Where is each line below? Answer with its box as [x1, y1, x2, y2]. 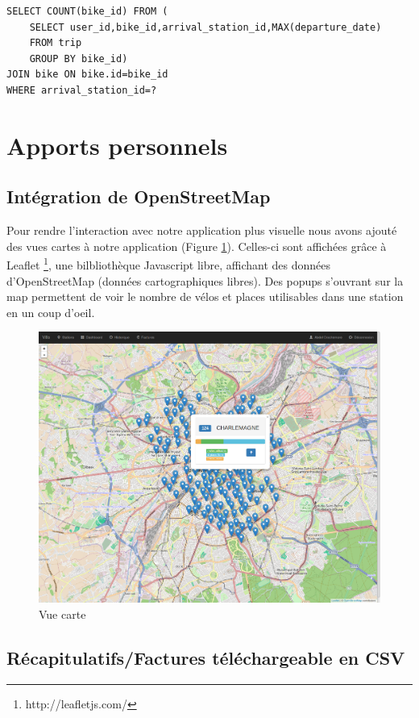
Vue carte [39, 606, 86, 623]
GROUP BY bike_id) [29, 52, 128, 65]
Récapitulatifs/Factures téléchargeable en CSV [6, 645, 405, 670]
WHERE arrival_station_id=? [6, 84, 157, 96]
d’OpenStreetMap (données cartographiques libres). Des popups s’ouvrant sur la [6, 272, 404, 289]
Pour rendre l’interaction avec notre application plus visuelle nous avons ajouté [6, 222, 397, 239]
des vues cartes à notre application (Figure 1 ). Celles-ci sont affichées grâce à [6, 237, 387, 254]
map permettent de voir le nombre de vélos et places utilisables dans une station [6, 288, 404, 305]
